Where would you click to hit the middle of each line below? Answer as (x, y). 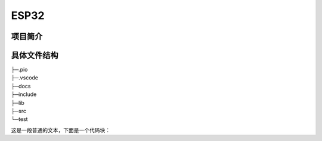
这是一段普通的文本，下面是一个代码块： (61, 130)
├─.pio (19, 70)
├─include (24, 94)
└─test (19, 119)
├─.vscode (25, 78)
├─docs (21, 86)
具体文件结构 (35, 55)
